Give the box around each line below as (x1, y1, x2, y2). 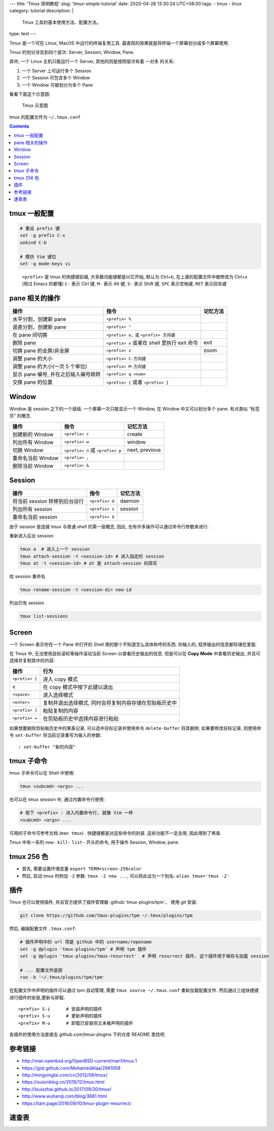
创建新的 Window (12, 431, 54, 438)
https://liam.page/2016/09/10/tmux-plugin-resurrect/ (22, 1100, 131, 1106)
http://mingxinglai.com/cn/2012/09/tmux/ (22, 1072, 108, 1078)
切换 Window (12, 447, 44, 454)
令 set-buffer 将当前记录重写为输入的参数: (9, 732, 102, 738)
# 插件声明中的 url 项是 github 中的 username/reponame (20, 939, 152, 945)
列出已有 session (9, 600, 45, 606)
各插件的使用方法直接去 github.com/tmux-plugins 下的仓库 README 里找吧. (9, 1031, 166, 1038)
